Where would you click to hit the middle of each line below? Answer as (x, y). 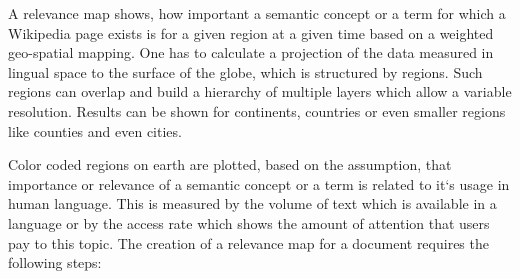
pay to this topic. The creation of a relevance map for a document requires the (248, 242)
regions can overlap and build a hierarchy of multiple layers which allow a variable (260, 91)
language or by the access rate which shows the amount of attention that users (249, 222)
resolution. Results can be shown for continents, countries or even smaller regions (257, 110)
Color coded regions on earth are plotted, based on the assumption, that (230, 164)
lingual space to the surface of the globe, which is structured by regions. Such (245, 71)
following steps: (55, 262)
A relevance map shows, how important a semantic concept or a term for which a (257, 13)
